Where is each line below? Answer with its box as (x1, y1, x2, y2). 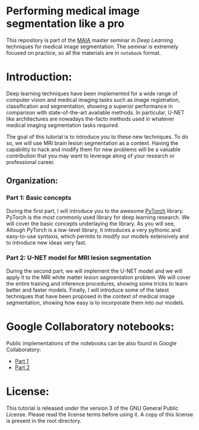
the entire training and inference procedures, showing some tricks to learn (6, 280, 188, 287)
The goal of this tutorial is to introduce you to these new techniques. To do (6, 133, 188, 140)
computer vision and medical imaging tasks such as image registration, (6, 96, 180, 103)
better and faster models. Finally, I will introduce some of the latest (6, 286, 169, 293)
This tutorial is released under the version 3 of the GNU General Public (6, 404, 179, 412)
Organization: (6, 176, 58, 186)
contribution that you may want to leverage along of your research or (6, 152, 175, 159)
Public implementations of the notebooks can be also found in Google (6, 339, 177, 347)
